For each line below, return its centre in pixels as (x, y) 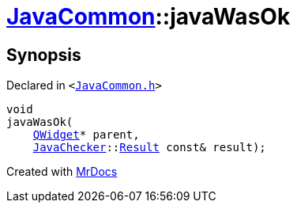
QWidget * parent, (86, 135)
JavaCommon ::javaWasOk (148, 17)
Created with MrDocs (62, 172)
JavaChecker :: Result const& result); (149, 148)
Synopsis (44, 55)
